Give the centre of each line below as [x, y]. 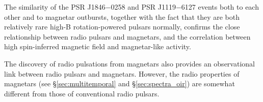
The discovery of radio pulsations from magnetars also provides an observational [129, 63]
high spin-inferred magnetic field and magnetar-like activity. [98, 46]
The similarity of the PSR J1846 [55, 7]
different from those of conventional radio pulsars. [82, 93]
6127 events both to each [220, 7]
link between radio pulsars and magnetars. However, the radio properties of [122, 73]
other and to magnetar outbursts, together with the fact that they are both [122, 16]
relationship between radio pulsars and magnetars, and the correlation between [127, 36]
